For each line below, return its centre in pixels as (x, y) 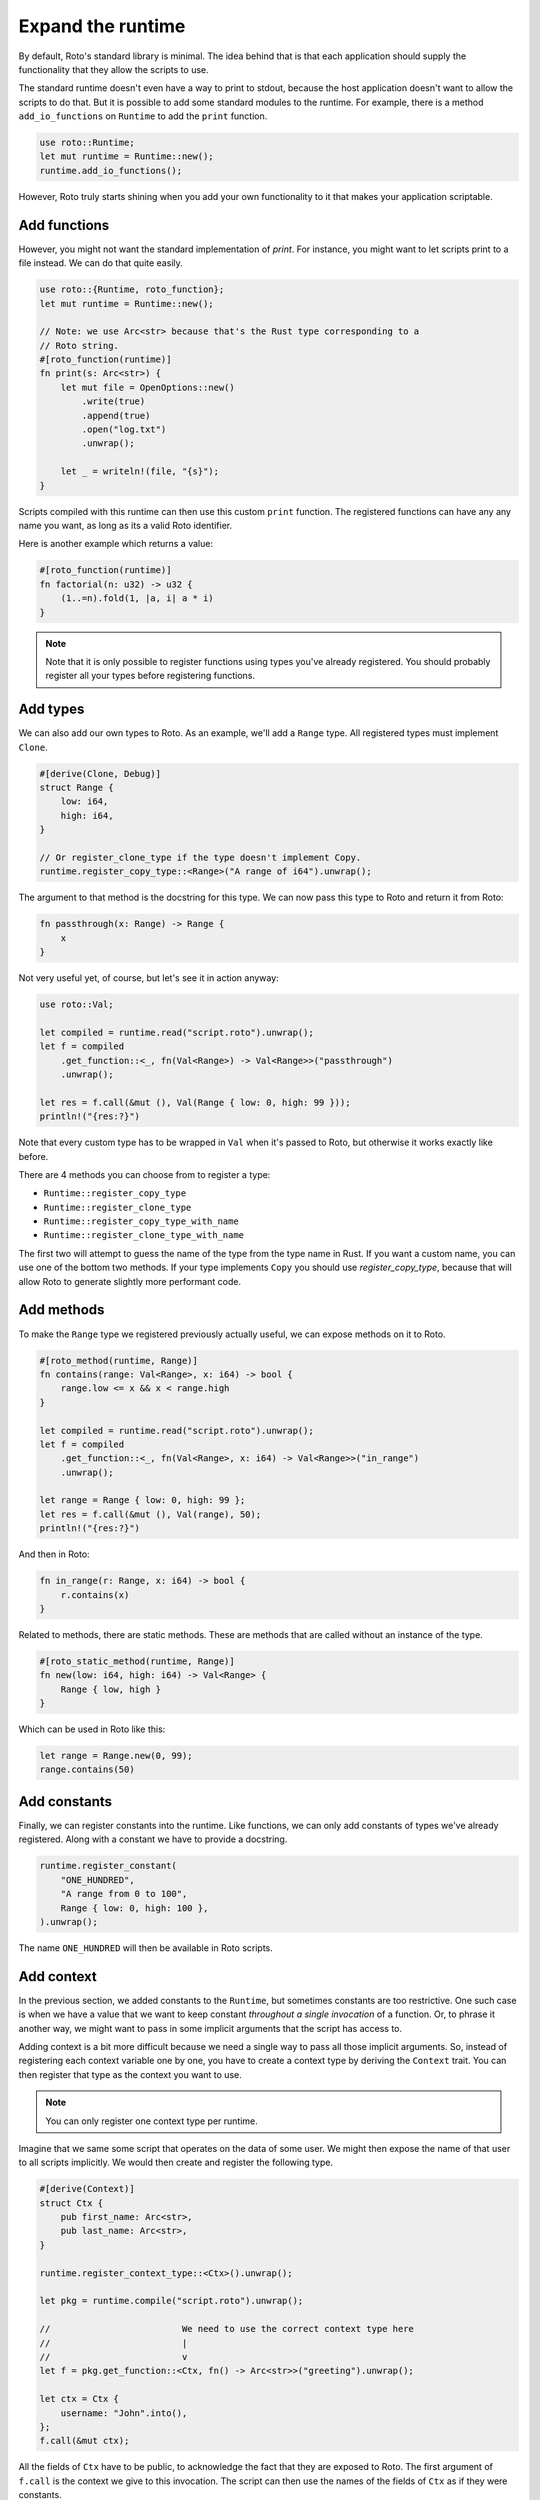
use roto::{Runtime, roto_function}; (132, 289)
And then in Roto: (54, 1554)
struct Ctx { (71, 2203)
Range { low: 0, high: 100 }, (134, 1908)
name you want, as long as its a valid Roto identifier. (125, 525)
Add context (57, 1976)
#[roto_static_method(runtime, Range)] (137, 1661)
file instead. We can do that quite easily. (101, 263)
